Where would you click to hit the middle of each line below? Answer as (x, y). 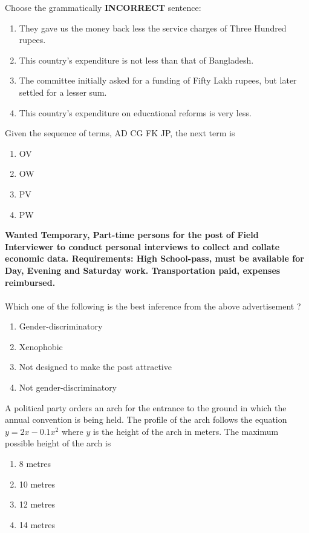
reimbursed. (30, 282)
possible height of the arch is (58, 443)
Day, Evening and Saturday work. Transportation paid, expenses (143, 270)
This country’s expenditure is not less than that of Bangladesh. (136, 60)
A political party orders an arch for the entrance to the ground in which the (146, 407)
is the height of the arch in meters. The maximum (186, 431)
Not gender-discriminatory (68, 387)
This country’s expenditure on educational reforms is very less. (135, 112)
